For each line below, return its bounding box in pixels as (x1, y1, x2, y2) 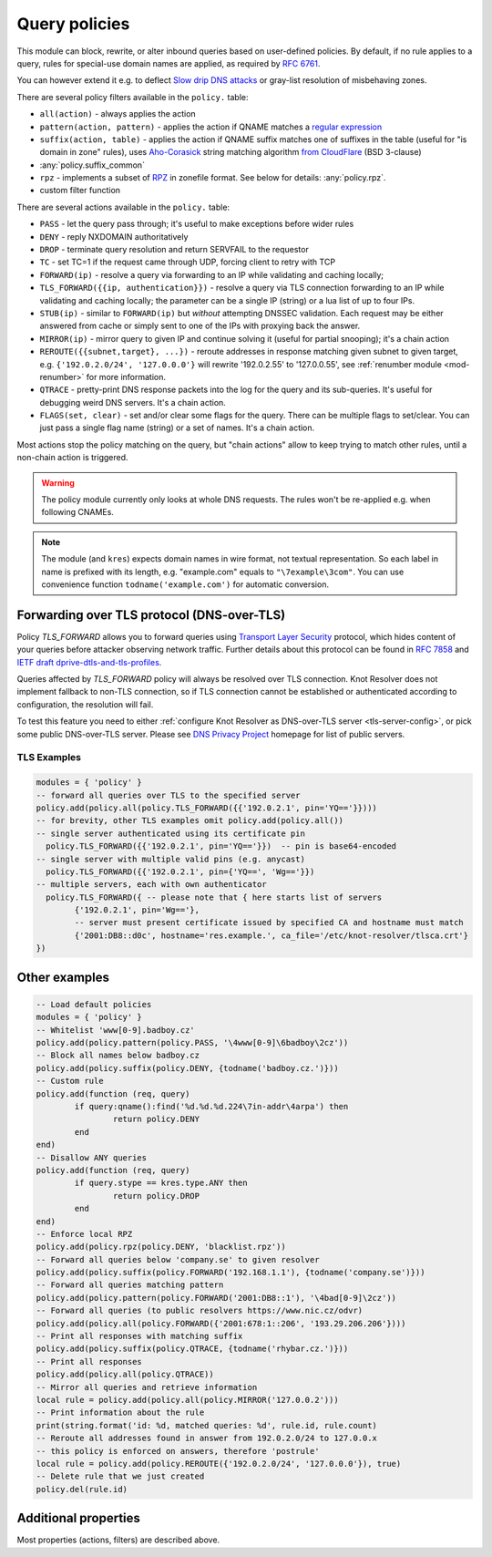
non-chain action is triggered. (16, 452, 128, 463)
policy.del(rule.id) (36, 1484, 128, 1494)
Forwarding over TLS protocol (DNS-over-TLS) (16, 607, 286, 623)
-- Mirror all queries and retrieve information (36, 1382, 258, 1392)
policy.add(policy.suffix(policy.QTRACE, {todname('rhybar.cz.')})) (36, 1344, 349, 1354)
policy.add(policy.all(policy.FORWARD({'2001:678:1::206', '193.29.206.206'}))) (36, 1318, 406, 1328)
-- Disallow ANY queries (36, 1152, 148, 1162)
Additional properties (16, 1511, 141, 1526)
